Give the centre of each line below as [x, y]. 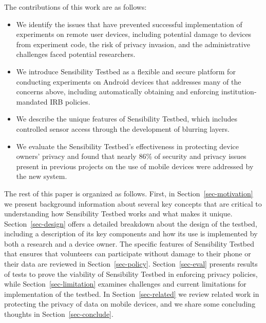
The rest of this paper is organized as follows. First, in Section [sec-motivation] [129, 193]
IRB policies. [70, 101]
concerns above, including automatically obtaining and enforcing [118, 92]
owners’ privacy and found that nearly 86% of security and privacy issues [131, 156]
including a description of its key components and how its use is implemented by [131, 234]
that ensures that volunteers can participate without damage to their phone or [128, 254]
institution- [239, 92]
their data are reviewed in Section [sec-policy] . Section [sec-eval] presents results [131, 264]
